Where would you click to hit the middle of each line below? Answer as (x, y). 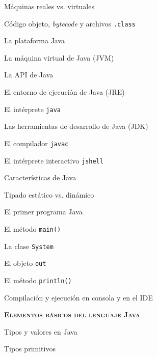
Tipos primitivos (30, 349)
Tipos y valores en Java (41, 331)
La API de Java (29, 75)
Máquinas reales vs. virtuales (49, 6)
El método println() (38, 280)
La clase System (29, 246)
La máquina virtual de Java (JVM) (59, 57)
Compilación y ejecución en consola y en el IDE (78, 297)
